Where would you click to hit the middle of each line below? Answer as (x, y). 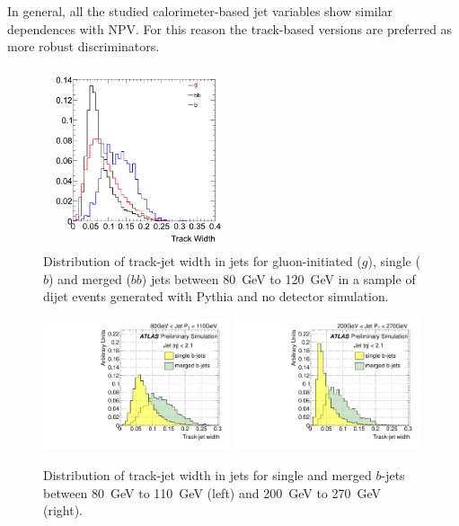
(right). (63, 510)
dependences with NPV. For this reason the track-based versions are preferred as (230, 28)
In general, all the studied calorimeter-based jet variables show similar (200, 11)
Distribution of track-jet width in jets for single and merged (207, 475)
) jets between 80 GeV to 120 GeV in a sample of (278, 278)
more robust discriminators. (84, 46)
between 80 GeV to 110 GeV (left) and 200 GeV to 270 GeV (212, 492)
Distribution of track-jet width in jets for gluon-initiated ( (203, 260)
